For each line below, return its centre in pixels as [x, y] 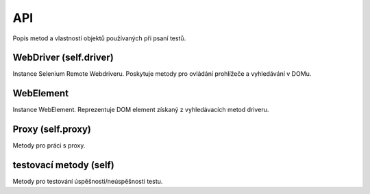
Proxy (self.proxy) [52, 129]
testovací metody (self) [63, 165]
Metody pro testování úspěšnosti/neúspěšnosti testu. [88, 182]
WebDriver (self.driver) [63, 58]
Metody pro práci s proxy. [49, 145]
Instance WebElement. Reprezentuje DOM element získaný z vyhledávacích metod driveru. [141, 110]
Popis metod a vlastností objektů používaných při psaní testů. [99, 38]
